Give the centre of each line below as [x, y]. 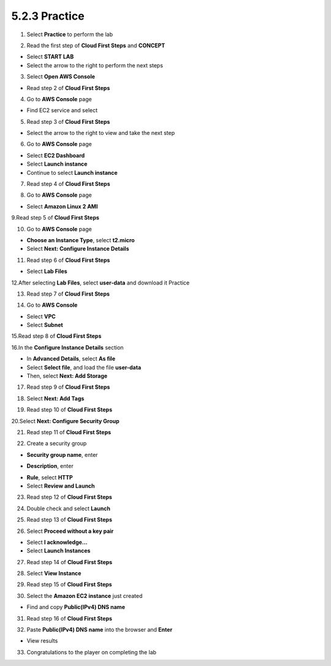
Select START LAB [50, 57]
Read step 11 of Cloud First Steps [69, 432]
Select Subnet [45, 325]
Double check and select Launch [68, 508]
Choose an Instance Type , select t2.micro [81, 240]
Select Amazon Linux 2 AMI [62, 206]
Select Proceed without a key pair [70, 531]
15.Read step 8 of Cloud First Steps [56, 336]
